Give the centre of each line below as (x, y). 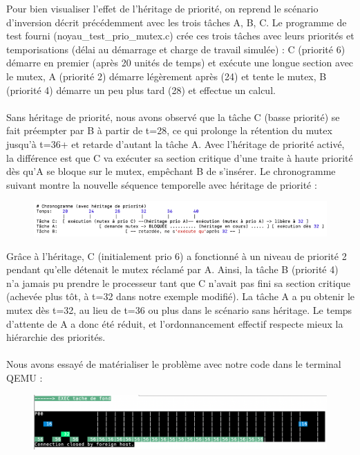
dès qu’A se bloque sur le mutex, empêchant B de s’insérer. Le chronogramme (171, 171)
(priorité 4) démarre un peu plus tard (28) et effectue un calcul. (141, 90)
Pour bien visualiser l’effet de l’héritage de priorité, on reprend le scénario (162, 8)
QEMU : (25, 377)
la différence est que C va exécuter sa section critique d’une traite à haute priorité (180, 157)
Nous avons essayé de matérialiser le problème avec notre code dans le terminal (174, 364)
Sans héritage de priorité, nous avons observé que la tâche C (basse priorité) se (173, 117)
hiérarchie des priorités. (56, 337)
